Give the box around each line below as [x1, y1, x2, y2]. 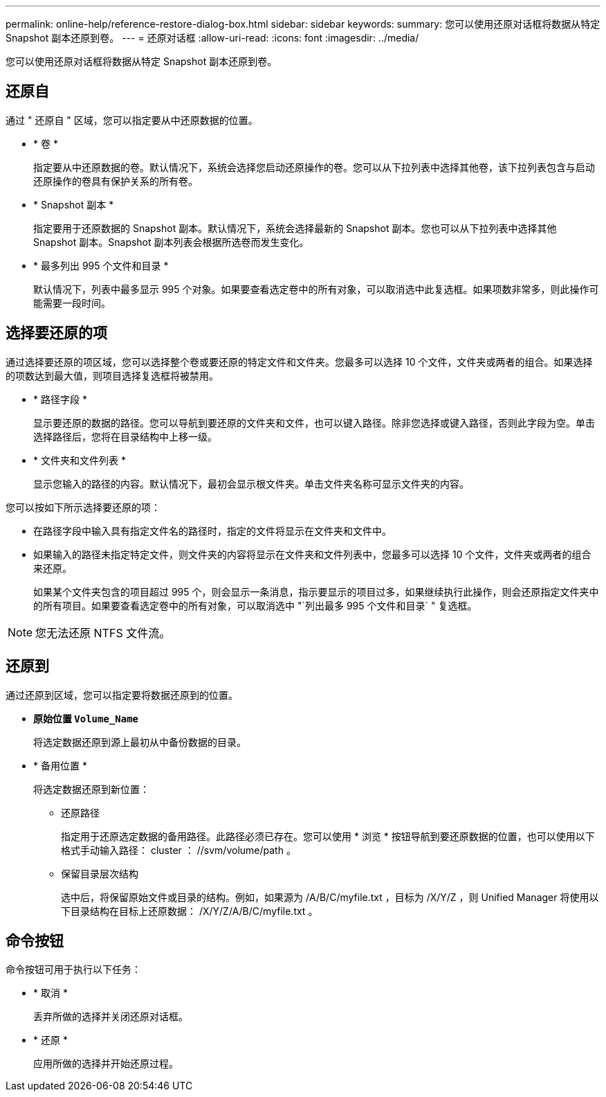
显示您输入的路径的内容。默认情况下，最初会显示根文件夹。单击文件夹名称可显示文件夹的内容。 [33, 477, 469, 490]
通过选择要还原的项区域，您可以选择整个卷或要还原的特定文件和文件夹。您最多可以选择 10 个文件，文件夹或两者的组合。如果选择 [6, 355, 593, 368]
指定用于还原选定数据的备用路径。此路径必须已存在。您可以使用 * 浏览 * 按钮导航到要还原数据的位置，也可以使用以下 [61, 830, 595, 842]
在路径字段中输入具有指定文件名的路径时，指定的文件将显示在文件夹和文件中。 [33, 524, 392, 537]
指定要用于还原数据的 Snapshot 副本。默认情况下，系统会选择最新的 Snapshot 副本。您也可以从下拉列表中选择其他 [33, 222, 557, 234]
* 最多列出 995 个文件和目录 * [33, 259, 169, 271]
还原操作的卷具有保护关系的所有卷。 [33, 175, 198, 187]
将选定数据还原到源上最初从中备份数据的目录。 [33, 735, 246, 748]
